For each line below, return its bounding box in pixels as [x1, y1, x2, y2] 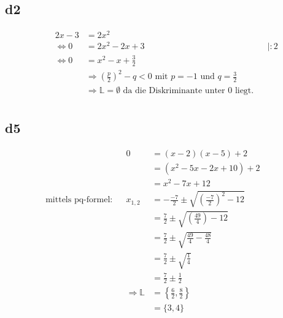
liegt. [235, 86, 254, 96]
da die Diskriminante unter [123, 86, 225, 96]
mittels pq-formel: [45, 195, 113, 205]
